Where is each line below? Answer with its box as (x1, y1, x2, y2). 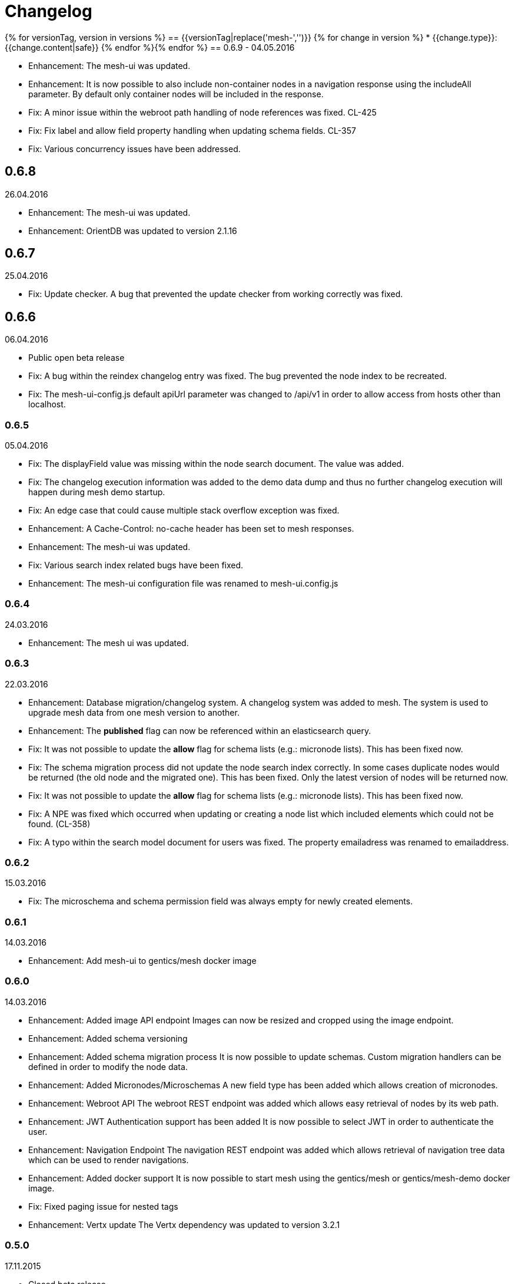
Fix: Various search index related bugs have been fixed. (28, 560, 244, 571)
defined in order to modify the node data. (28, 1061, 188, 1072)
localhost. (28, 399, 66, 410)
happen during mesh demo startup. (28, 487, 165, 498)
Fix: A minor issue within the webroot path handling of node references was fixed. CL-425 (28, 107, 377, 117)
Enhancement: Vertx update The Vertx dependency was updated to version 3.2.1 (28, 1219, 340, 1230)
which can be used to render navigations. (28, 1154, 189, 1165)
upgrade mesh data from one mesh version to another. (28, 707, 240, 717)
